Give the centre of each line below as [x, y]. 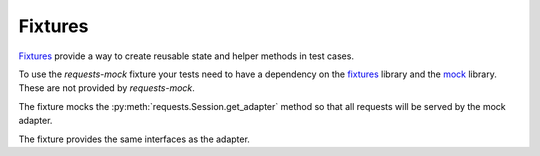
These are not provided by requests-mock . [106, 88]
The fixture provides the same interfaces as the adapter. [134, 139]
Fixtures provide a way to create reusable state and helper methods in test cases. [186, 56]
